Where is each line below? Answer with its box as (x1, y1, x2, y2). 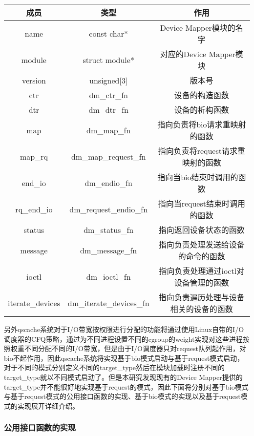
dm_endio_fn (85, 177, 132, 188)
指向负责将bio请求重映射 (157, 119, 246, 130)
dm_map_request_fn (71, 150, 146, 162)
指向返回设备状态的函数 (158, 224, 245, 235)
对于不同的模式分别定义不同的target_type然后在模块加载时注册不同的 (4, 362, 225, 373)
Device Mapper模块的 (160, 22, 235, 33)
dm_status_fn (84, 224, 134, 235)
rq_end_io (15, 203, 53, 215)
